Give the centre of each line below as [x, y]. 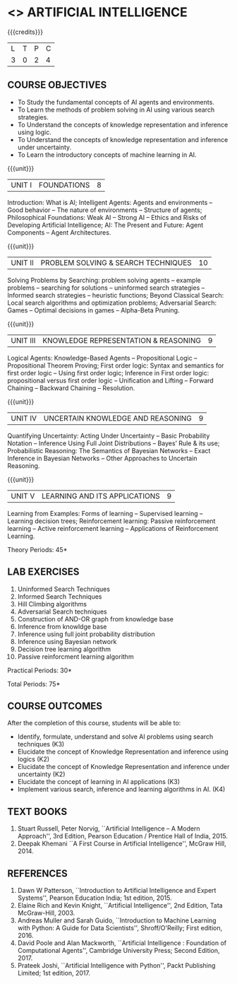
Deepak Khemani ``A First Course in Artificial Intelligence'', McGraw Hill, [122, 844]
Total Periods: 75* [34, 684]
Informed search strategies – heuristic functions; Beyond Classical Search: [116, 295]
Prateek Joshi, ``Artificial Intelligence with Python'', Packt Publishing [116, 965]
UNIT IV [24, 418]
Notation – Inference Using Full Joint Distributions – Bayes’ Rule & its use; [114, 443]
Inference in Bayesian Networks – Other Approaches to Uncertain [102, 458]
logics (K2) [34, 759]
